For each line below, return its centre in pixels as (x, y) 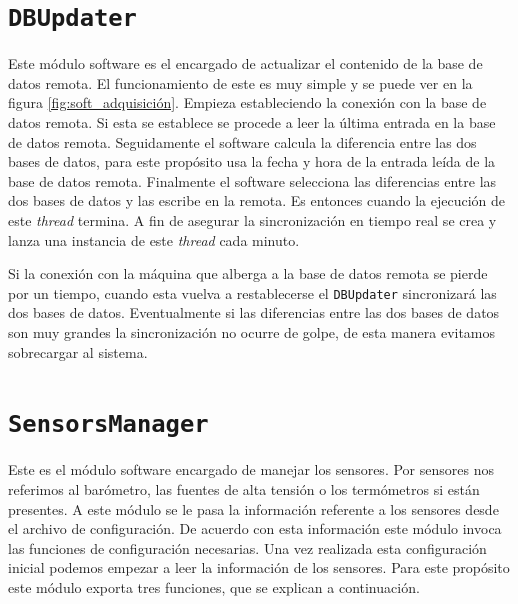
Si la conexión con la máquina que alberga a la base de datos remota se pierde (248, 273)
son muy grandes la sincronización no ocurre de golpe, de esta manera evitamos (252, 332)
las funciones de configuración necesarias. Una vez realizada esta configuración (247, 547)
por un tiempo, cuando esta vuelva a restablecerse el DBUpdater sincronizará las (252, 292)
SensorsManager (108, 424)
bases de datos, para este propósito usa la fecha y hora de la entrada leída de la (252, 161)
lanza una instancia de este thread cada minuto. (154, 239)
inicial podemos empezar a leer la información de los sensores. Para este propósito (259, 567)
